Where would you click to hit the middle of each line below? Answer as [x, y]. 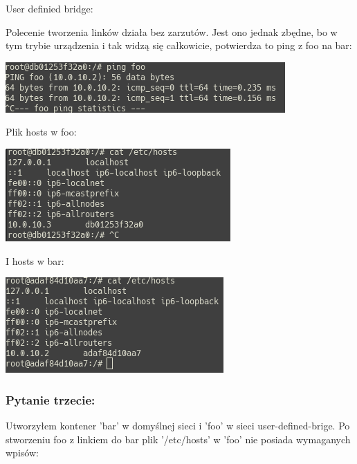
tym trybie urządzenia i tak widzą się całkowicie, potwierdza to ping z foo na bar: [179, 45]
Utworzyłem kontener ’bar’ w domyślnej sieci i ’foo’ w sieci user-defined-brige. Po [178, 425]
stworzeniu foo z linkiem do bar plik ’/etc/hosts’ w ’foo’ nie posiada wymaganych [178, 439]
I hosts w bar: [35, 260]
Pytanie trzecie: [51, 399]
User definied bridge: [49, 8]
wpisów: [22, 453]
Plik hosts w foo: [41, 132]
